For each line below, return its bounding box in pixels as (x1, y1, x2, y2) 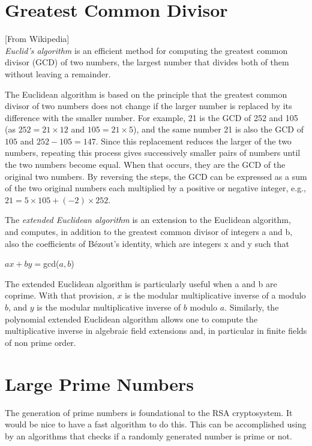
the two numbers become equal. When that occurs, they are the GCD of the (5, 158, 286, 171)
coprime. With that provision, (5, 289, 115, 302)
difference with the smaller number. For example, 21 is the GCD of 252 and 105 (5, 111, 298, 123)
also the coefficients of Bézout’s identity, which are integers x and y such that (5, 237, 289, 249)
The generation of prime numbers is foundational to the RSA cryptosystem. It (5, 406, 293, 418)
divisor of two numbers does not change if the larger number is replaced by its (5, 100, 292, 112)
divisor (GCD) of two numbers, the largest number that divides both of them (5, 56, 289, 68)
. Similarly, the (224, 301, 279, 313)
